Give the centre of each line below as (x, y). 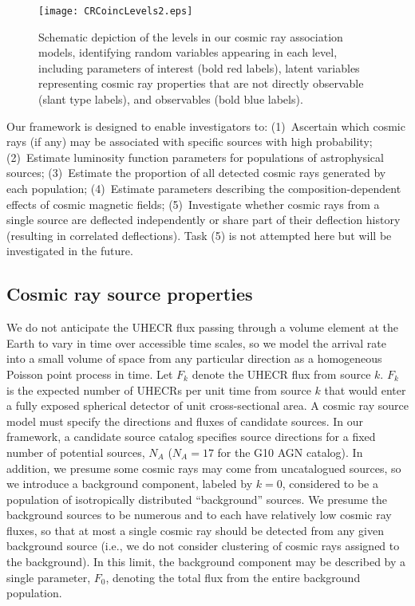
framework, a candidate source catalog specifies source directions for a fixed (191, 437)
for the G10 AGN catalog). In (290, 452)
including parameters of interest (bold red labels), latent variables (199, 67)
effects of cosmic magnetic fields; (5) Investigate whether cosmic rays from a (193, 204)
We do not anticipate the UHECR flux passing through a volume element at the (202, 327)
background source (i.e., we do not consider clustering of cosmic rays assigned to (203, 546)
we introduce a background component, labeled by (130, 484)
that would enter (365, 390)
